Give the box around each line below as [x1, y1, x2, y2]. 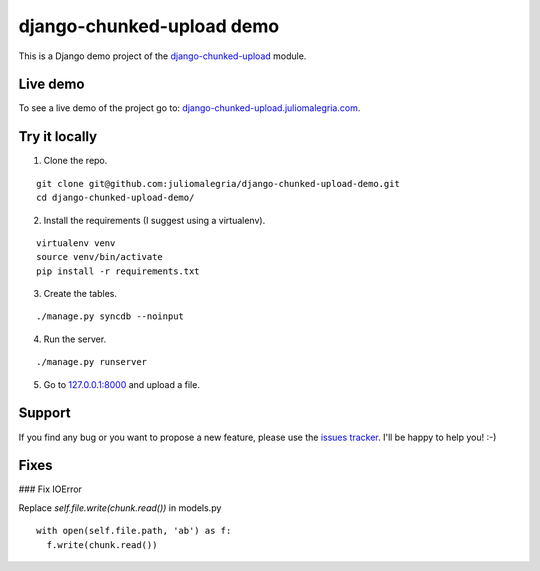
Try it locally [18, 128, 98, 145]
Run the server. [43, 333, 107, 345]
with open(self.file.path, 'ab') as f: [36, 525, 232, 537]
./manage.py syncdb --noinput [36, 311, 185, 322]
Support [18, 405, 71, 422]
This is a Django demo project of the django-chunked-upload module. [18, 50, 307, 62]
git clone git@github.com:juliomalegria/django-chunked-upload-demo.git [36, 178, 400, 189]
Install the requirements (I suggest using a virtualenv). [43, 214, 266, 226]
